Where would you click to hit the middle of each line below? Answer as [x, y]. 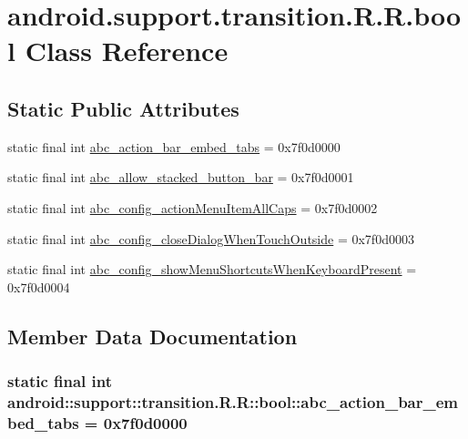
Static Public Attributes [123, 108]
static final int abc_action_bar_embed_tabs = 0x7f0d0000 [174, 146]
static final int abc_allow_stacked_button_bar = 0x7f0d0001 [181, 177]
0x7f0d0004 [39, 286]
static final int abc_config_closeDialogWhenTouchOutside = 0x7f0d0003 [211, 238]
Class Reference [127, 51]
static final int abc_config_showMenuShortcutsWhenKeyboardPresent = [212, 269]
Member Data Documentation [153, 336]
